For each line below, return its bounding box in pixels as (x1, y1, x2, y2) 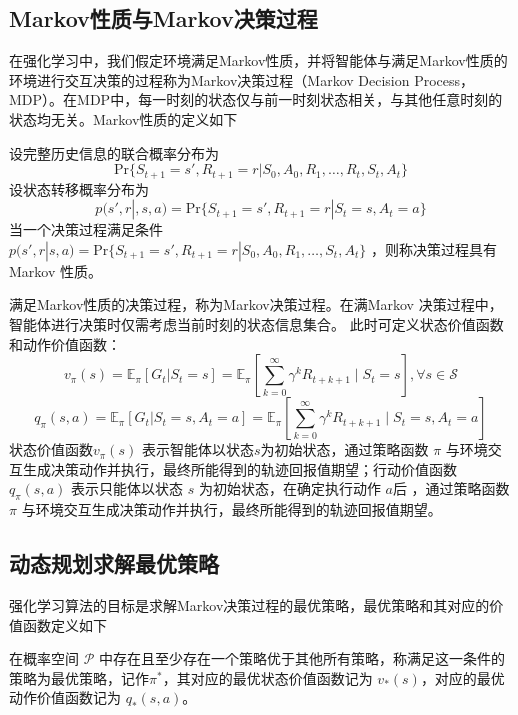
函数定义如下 (22, 614, 107, 635)
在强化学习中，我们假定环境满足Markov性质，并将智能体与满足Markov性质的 (9, 50, 508, 71)
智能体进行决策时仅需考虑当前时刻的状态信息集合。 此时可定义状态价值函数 (9, 314, 504, 334)
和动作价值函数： (9, 333, 121, 354)
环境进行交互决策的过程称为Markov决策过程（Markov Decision (9, 69, 410, 90)
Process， (414, 69, 475, 90)
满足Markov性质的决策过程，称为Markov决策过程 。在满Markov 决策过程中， (9, 294, 503, 315)
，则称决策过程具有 (370, 238, 497, 259)
